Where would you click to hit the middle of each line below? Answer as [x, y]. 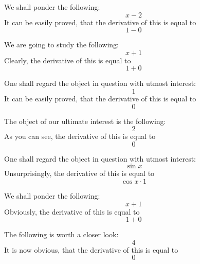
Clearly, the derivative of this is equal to [68, 60]
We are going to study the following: [61, 45]
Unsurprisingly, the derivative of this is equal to [79, 173]
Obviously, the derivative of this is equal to [72, 211]
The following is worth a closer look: [61, 234]
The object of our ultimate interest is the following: [85, 121]
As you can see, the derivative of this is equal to [80, 136]
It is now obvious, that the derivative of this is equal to [91, 249]
